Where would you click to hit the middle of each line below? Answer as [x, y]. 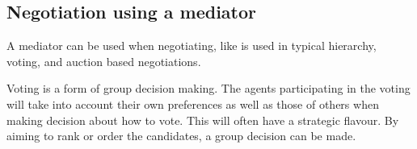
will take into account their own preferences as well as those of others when [193, 103]
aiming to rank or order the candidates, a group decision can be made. [181, 136]
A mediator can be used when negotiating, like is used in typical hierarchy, [192, 46]
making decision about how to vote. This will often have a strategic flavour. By [203, 120]
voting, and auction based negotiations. [104, 61]
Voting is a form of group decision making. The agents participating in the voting [208, 88]
